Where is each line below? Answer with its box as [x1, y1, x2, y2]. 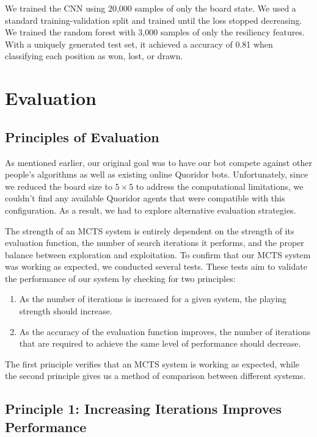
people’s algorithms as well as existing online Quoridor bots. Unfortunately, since [5, 168, 308, 181]
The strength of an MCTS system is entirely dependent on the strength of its [5, 224, 294, 237]
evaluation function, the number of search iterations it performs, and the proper [5, 236, 304, 249]
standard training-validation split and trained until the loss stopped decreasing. [5, 13, 302, 26]
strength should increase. [19, 305, 112, 317]
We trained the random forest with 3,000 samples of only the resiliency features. [5, 26, 305, 38]
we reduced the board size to [5, 179, 112, 192]
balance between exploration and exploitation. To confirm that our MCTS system [5, 248, 311, 261]
